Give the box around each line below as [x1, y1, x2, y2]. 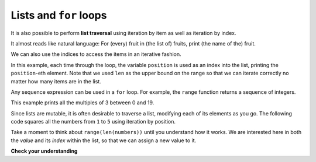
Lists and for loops [11, 9, 107, 22]
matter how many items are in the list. [11, 78, 102, 84]
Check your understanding [11, 147, 78, 154]
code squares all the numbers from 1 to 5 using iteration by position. [11, 118, 176, 125]
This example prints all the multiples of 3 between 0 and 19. [11, 99, 154, 106]
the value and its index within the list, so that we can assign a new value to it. [11, 137, 197, 144]
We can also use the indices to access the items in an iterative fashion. [11, 51, 181, 58]
